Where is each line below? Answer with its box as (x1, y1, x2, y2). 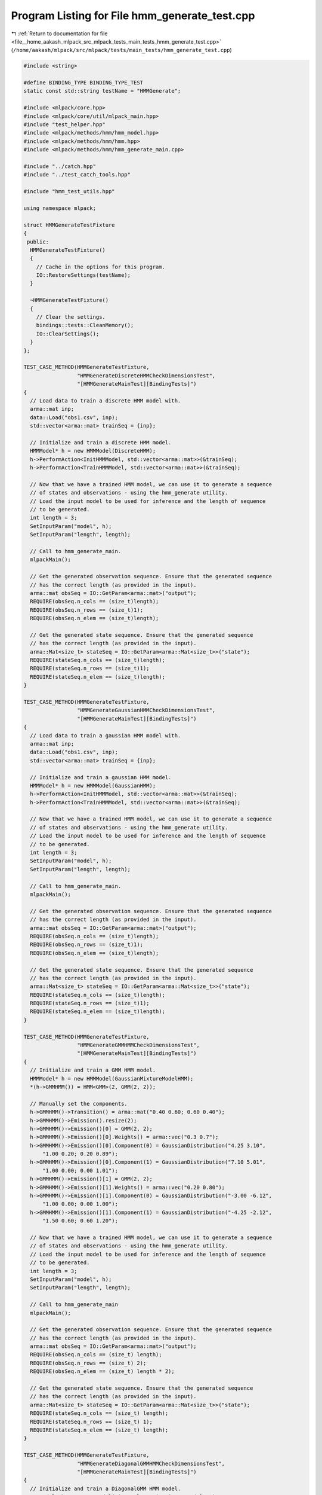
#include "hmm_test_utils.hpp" (23, 188, 116, 195)
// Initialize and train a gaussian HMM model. (30, 774, 172, 780)
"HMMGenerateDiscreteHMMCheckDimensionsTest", (76, 372, 216, 379)
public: (27, 238, 49, 245)
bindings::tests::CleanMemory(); (36, 322, 134, 329)
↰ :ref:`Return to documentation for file (11, 30, 108, 37)
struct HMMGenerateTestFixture (23, 221, 116, 228)
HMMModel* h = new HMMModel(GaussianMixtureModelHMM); (30, 1075, 194, 1082)
